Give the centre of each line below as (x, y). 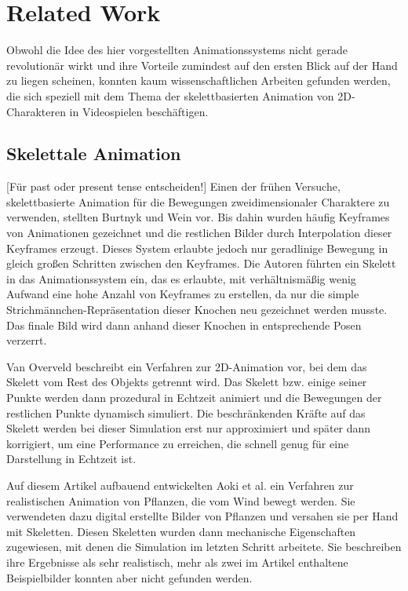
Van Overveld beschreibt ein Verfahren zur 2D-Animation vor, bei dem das (187, 366)
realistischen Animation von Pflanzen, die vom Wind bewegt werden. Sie (181, 500)
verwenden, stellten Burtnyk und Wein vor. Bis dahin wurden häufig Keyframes (198, 217)
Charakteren (36, 111)
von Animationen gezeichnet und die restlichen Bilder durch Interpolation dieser (199, 233)
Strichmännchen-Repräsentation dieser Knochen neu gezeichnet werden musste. (197, 310)
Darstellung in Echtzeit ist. (71, 459)
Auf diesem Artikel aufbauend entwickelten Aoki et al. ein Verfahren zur (180, 485)
